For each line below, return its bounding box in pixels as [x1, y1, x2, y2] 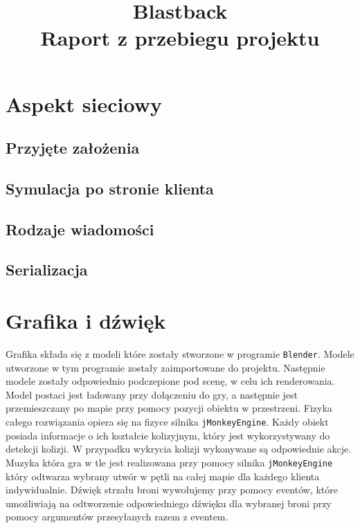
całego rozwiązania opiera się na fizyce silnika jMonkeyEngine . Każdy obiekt [6, 415, 329, 429]
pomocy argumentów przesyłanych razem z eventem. [6, 509, 228, 524]
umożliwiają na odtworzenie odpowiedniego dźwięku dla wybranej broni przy [6, 495, 332, 510]
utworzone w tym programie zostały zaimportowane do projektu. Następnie [6, 360, 325, 374]
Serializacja [6, 259, 88, 280]
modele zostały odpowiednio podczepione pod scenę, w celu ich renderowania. [6, 374, 335, 388]
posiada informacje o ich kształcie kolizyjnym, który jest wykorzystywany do [6, 428, 330, 442]
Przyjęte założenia [6, 137, 140, 158]
